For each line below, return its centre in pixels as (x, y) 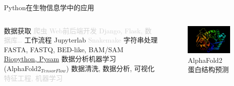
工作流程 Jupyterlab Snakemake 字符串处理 (91, 40)
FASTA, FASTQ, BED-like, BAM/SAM (64, 49)
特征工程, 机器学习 (33, 78)
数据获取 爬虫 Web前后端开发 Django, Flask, (73, 30)
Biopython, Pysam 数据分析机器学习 (60, 59)
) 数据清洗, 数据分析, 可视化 (110, 68)
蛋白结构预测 (208, 69)
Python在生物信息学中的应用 (49, 7)
